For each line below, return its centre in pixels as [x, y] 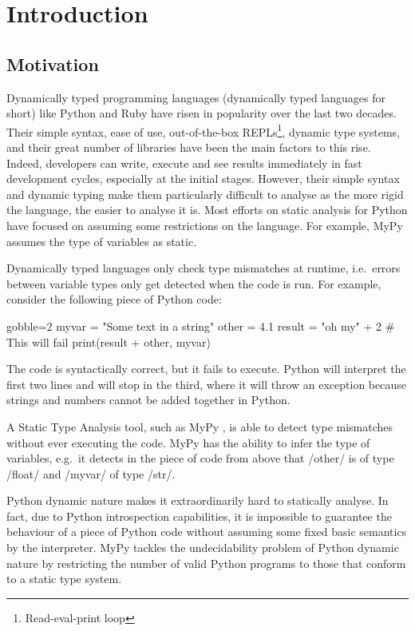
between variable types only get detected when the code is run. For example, [194, 283]
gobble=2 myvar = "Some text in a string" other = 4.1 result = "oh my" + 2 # [201, 325]
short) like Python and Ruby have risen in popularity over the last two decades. [202, 113]
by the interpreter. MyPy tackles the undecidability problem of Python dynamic [203, 548]
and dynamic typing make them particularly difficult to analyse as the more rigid [205, 194]
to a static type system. [64, 579]
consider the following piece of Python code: [114, 299]
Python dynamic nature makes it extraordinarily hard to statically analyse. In [198, 500]
